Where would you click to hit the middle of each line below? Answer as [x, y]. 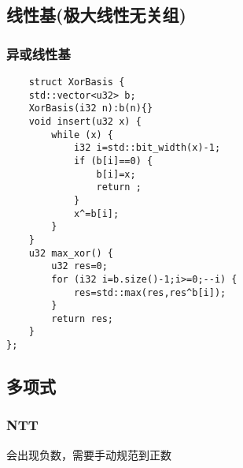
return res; [83, 318]
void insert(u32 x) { [85, 121]
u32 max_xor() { [71, 253]
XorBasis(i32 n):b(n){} [91, 109]
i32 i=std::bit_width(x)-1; [147, 148]
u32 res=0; [79, 266]
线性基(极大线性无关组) [96, 15]
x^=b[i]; [96, 213]
